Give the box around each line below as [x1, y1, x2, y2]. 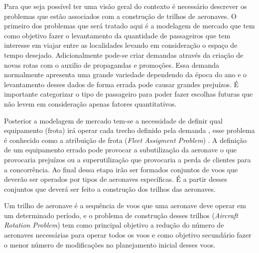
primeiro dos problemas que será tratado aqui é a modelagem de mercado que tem [4, 20, 255, 31]
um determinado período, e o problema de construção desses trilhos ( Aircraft [4, 210, 239, 220]
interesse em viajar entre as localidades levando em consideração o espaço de [4, 40, 238, 50]
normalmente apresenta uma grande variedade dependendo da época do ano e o [4, 69, 247, 80]
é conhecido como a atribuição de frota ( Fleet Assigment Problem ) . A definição [4, 134, 247, 145]
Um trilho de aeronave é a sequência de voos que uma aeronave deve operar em [4, 200, 246, 211]
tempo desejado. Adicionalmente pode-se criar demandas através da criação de [4, 49, 244, 60]
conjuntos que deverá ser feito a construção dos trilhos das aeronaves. [4, 183, 216, 194]
